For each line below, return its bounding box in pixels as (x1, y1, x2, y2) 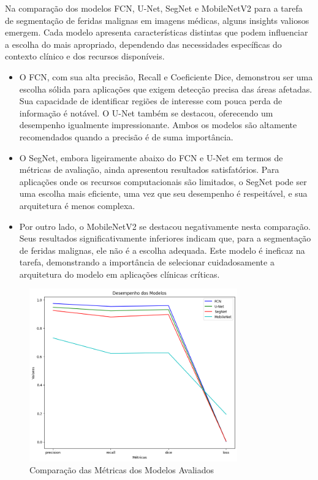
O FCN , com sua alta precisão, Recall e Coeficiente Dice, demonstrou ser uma (19, 70, 313, 83)
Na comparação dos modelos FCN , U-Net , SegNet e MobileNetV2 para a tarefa (5, 2, 303, 14)
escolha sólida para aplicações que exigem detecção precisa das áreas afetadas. (19, 82, 312, 95)
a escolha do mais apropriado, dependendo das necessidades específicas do (5, 37, 282, 50)
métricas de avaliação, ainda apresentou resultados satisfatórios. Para (19, 163, 279, 176)
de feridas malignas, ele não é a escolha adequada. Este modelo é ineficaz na (19, 243, 305, 256)
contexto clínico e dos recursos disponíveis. (5, 50, 165, 63)
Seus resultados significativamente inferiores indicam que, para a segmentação (19, 232, 311, 245)
